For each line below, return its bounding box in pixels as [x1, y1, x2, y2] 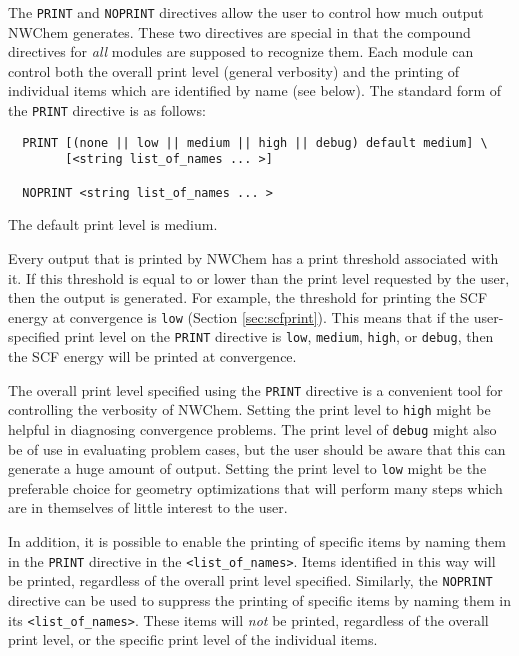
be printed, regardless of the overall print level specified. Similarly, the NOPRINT [8, 570, 493, 591]
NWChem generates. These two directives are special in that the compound [8, 21, 471, 42]
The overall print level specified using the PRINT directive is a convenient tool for [8, 379, 503, 400]
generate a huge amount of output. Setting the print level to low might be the [8, 458, 487, 479]
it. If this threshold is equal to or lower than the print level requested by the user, [8, 267, 510, 288]
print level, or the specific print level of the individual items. [8, 629, 378, 650]
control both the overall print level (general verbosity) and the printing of [8, 60, 460, 81]
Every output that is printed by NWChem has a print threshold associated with [8, 247, 499, 268]
